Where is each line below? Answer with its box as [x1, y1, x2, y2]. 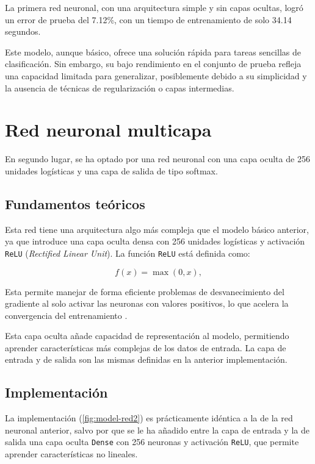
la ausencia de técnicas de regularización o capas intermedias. [5, 81, 234, 94]
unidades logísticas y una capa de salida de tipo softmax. [5, 164, 218, 177]
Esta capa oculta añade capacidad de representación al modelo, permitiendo [5, 329, 289, 342]
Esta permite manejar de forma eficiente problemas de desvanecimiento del [5, 285, 284, 298]
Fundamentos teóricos [5, 194, 145, 213]
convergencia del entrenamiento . [5, 309, 128, 321]
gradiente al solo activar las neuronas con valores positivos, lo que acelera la [5, 297, 289, 310]
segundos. [5, 25, 41, 38]
